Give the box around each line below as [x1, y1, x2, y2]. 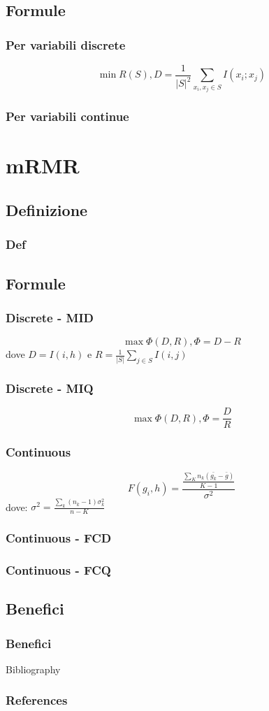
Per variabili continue [6, 108, 129, 125]
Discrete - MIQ [6, 380, 94, 396]
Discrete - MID [6, 308, 94, 326]
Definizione [6, 199, 88, 221]
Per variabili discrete [6, 36, 126, 53]
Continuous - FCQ [6, 561, 111, 579]
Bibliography [6, 661, 61, 676]
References [6, 691, 68, 709]
